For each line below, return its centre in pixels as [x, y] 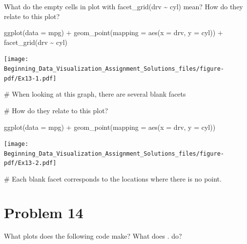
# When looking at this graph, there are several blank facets [95, 94]
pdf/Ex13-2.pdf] [30, 163]
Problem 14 [44, 212]
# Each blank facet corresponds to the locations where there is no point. [113, 179]
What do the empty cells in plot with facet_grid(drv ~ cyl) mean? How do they [123, 6]
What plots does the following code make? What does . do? [93, 235]
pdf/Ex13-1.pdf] [30, 78]
